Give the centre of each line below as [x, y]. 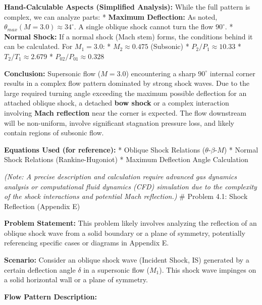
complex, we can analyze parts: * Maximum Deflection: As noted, [111, 16]
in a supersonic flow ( [117, 269]
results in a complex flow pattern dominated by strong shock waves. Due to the [127, 83]
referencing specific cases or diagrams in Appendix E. [87, 243]
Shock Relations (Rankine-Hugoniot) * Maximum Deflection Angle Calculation [126, 159]
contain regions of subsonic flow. [54, 133]
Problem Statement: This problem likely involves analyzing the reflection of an [130, 223]
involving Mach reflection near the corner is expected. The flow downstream [125, 112]
